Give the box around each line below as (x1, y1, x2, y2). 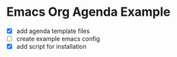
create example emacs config (16, 35, 100, 43)
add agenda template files (16, 27, 90, 35)
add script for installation (16, 43, 87, 51)
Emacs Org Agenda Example (6, 4, 171, 20)
